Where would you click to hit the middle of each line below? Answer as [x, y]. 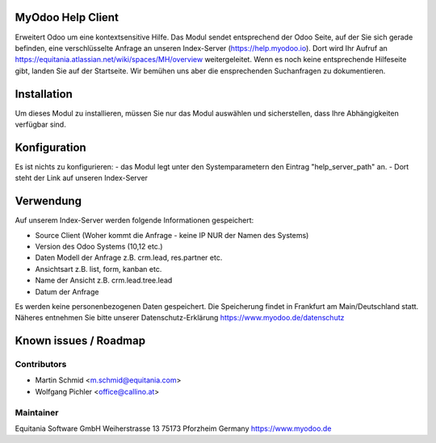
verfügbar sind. [40, 124]
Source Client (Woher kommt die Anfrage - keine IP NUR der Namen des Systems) [172, 235]
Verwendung [48, 201]
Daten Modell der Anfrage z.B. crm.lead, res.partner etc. [129, 257]
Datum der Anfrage [67, 291]
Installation [44, 94]
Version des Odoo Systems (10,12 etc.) [99, 246]
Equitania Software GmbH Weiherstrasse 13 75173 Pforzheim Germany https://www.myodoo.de [173, 428]
